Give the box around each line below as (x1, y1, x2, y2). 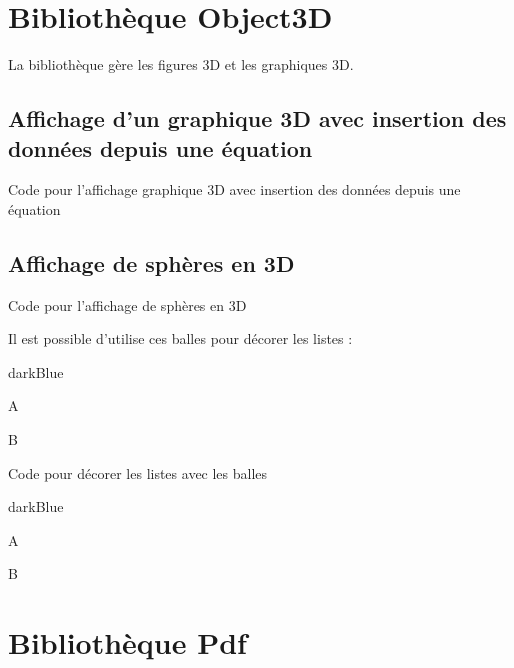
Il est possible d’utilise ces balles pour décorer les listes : (8, 328, 353, 349)
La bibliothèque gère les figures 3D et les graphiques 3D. (8, 54, 354, 75)
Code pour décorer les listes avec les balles (8, 462, 268, 483)
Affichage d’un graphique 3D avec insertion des (8, 103, 507, 134)
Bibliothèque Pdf (8, 622, 247, 663)
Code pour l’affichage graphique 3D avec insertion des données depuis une (8, 179, 461, 200)
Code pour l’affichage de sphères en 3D (8, 294, 247, 315)
